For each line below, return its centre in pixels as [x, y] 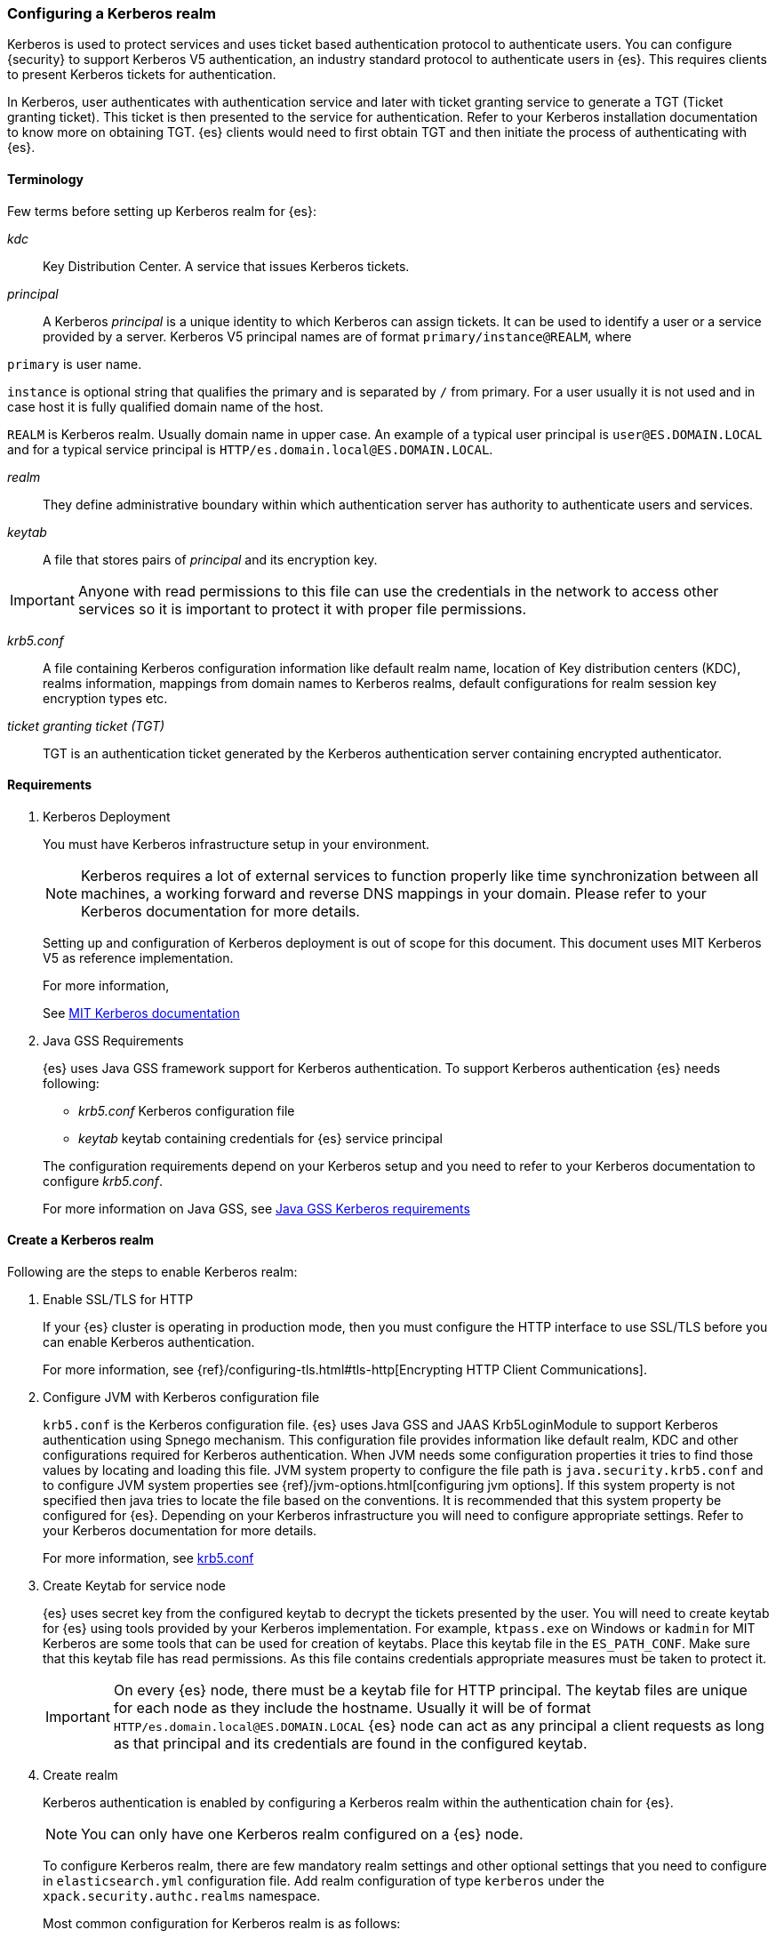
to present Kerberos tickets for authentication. [142, 75]
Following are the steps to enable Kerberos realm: [152, 1272]
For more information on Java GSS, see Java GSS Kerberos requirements [256, 1208]
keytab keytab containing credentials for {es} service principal [260, 1138]
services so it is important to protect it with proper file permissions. [302, 609]
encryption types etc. [105, 698]
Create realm [80, 1775]
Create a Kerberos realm [80, 1240]
